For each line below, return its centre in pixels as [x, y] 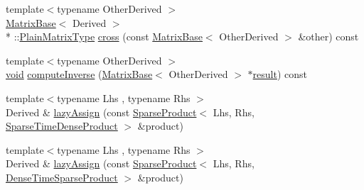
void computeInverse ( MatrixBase [79, 74]
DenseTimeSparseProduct [62, 177]
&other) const [328, 37]
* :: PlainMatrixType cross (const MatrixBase [104, 37]
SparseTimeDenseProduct [62, 126]
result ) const [280, 74]
